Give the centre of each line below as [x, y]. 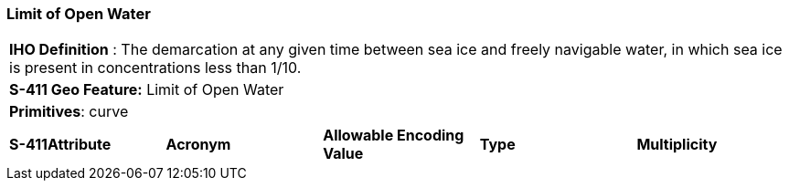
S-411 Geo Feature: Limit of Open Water [147, 90]
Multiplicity [677, 145]
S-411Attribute [60, 145]
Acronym [198, 145]
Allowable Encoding [394, 136]
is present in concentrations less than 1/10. [155, 68]
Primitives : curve [69, 112]
